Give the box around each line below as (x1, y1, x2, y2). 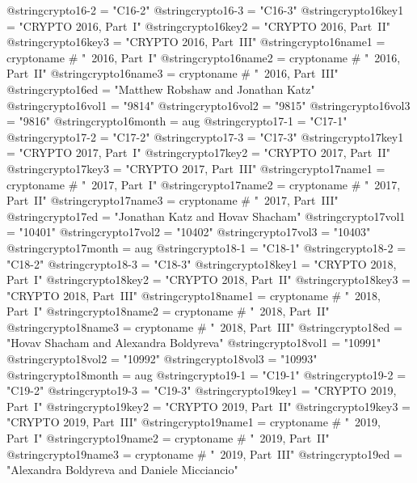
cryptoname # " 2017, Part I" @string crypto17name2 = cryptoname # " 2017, (6, 176, 401, 193)
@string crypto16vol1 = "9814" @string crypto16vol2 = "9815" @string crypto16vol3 (6, 96, 411, 113)
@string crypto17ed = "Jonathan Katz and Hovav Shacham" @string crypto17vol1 (6, 207, 406, 224)
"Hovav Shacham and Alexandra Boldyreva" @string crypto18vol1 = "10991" (6, 334, 381, 351)
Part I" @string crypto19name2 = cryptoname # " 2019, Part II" (6, 430, 330, 447)
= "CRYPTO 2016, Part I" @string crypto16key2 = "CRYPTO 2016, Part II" (6, 17, 391, 34)
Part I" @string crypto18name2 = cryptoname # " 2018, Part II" (6, 303, 330, 320)
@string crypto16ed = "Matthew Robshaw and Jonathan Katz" (6, 80, 315, 97)
